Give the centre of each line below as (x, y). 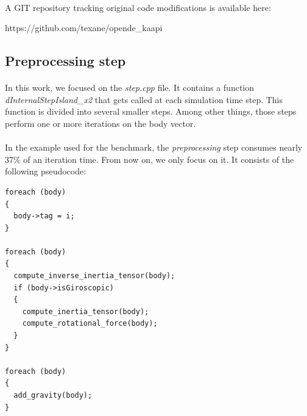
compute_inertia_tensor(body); (86, 311)
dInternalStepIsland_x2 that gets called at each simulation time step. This (144, 99)
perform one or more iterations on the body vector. (101, 123)
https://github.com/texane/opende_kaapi (84, 28)
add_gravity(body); (53, 395)
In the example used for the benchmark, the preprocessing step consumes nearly (154, 147)
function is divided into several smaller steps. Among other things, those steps (151, 111)
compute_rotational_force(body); (90, 324)
